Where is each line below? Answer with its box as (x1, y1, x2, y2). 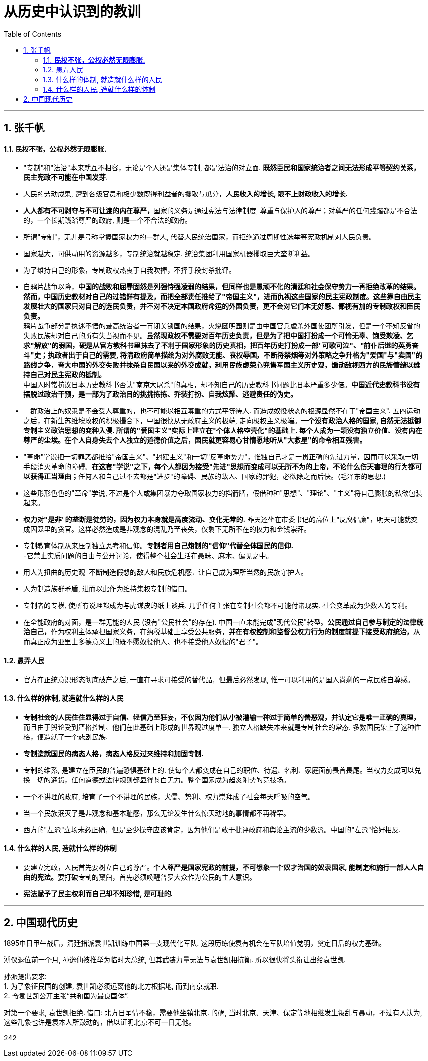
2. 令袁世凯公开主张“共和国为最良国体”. (4, 991, 129, 1000)
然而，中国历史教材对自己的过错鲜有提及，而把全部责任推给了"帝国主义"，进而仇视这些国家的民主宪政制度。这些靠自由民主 (23, 292, 421, 301)
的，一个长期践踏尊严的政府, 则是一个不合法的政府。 (23, 216, 192, 225)
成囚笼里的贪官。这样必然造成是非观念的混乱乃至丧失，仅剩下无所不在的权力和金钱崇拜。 (23, 525, 311, 534)
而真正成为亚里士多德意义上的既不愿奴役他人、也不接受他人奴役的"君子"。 (23, 637, 263, 646)
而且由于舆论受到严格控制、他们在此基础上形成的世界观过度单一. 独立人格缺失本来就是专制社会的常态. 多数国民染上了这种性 (23, 722, 421, 731)
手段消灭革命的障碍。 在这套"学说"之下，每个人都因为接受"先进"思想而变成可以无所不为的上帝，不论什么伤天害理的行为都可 (23, 462, 422, 471)
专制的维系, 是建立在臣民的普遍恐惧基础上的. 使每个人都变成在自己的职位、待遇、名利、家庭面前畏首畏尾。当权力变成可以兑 (23, 765, 421, 774)
